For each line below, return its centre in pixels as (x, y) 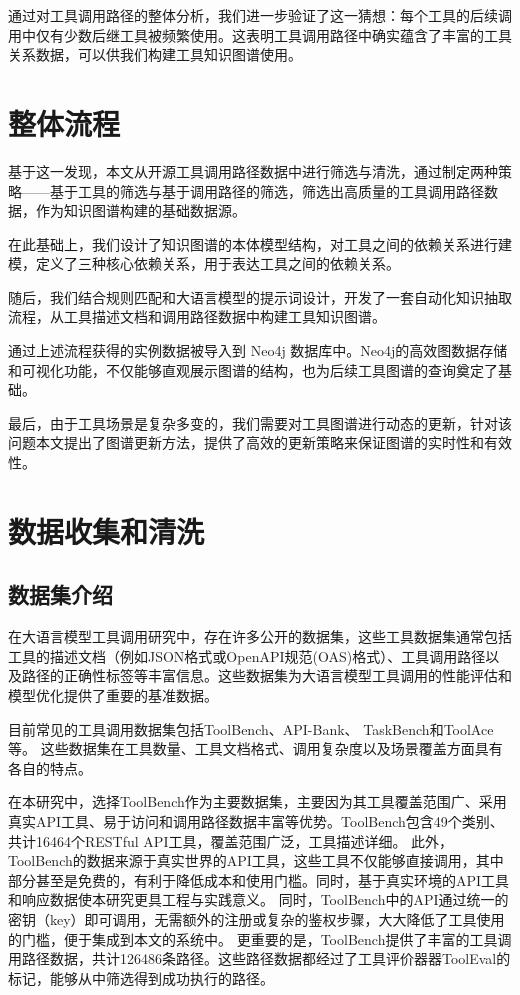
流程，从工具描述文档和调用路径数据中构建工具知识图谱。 (197, 316)
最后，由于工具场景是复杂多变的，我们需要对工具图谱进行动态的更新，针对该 (260, 422)
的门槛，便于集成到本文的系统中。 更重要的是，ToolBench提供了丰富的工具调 (260, 938)
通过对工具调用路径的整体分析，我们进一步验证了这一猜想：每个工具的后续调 (260, 15)
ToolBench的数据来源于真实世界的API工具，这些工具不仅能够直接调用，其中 (256, 860)
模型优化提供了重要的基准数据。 (113, 694)
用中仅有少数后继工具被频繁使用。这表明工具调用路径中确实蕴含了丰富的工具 (260, 34)
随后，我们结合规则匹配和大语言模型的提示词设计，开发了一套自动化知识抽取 (260, 296)
